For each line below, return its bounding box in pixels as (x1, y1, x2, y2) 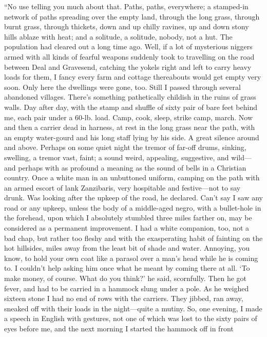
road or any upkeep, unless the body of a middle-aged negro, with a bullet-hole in (4, 202, 261, 213)
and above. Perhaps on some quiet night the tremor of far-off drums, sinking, (4, 142, 246, 153)
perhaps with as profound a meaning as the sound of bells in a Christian (18, 162, 246, 173)
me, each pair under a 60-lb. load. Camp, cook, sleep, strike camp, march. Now (4, 111, 253, 122)
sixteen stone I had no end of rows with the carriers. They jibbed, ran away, (4, 293, 243, 304)
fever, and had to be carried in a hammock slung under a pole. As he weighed (4, 283, 249, 293)
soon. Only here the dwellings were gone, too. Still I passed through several (4, 81, 241, 92)
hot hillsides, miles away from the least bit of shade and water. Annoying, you (4, 242, 250, 253)
